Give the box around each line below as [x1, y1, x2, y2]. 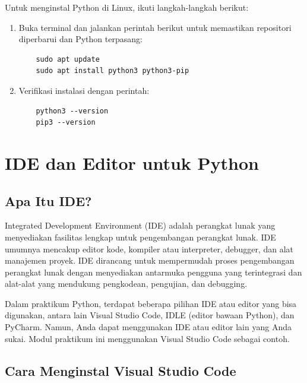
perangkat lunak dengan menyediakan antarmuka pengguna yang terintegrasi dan [5, 265, 302, 278]
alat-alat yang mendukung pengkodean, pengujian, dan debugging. [5, 277, 248, 290]
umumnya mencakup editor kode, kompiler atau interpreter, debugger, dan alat [5, 242, 293, 255]
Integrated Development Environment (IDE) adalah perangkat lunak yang [5, 219, 276, 232]
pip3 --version [36, 118, 96, 127]
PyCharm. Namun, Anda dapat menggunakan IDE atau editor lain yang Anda [5, 321, 292, 333]
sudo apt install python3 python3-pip [36, 67, 189, 75]
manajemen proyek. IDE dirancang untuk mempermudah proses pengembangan [5, 254, 295, 267]
